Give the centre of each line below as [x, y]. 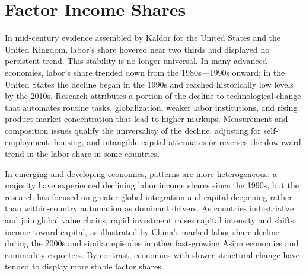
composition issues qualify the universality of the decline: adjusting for [133, 130]
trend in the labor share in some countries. [82, 154]
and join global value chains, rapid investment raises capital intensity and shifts [149, 220]
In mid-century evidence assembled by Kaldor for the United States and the [143, 38]
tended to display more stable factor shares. [84, 266]
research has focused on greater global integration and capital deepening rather [149, 196]
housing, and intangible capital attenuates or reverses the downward [177, 142]
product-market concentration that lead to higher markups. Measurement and [146, 119]
